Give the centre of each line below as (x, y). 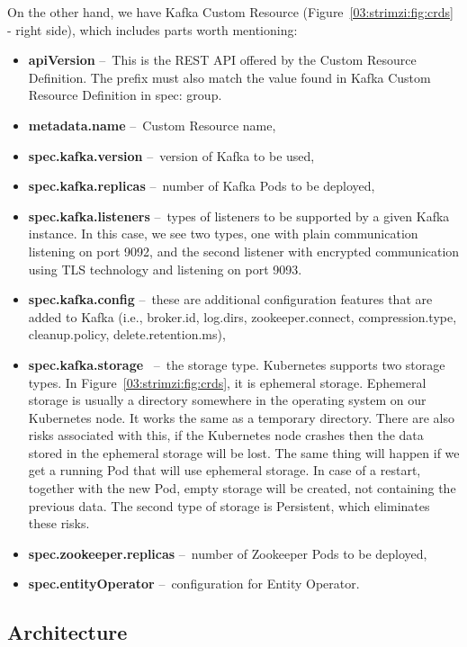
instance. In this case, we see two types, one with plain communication (223, 234)
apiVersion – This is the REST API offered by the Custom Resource (222, 60)
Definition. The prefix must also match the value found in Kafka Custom (229, 77)
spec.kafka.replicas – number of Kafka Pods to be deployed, (202, 186)
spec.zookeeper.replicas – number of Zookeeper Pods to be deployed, (228, 553)
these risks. (59, 523)
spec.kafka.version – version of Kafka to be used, (171, 155)
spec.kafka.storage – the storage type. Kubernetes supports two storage (237, 364)
